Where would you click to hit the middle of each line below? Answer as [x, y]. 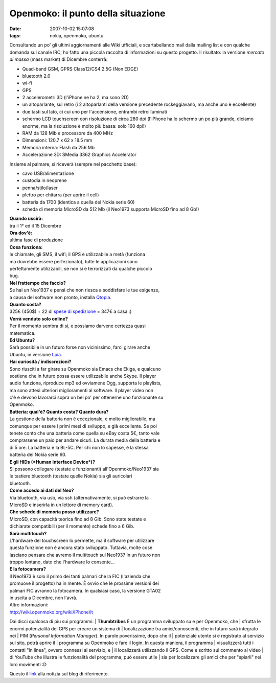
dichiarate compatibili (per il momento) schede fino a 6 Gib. [72, 526]
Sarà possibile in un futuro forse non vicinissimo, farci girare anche [80, 347]
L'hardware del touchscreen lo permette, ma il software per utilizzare [82, 540]
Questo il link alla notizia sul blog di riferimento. [59, 674]
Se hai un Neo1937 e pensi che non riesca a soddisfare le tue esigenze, [85, 290]
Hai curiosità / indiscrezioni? [40, 362]
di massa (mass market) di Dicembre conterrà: [59, 59]
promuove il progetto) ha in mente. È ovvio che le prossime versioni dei [84, 583]
